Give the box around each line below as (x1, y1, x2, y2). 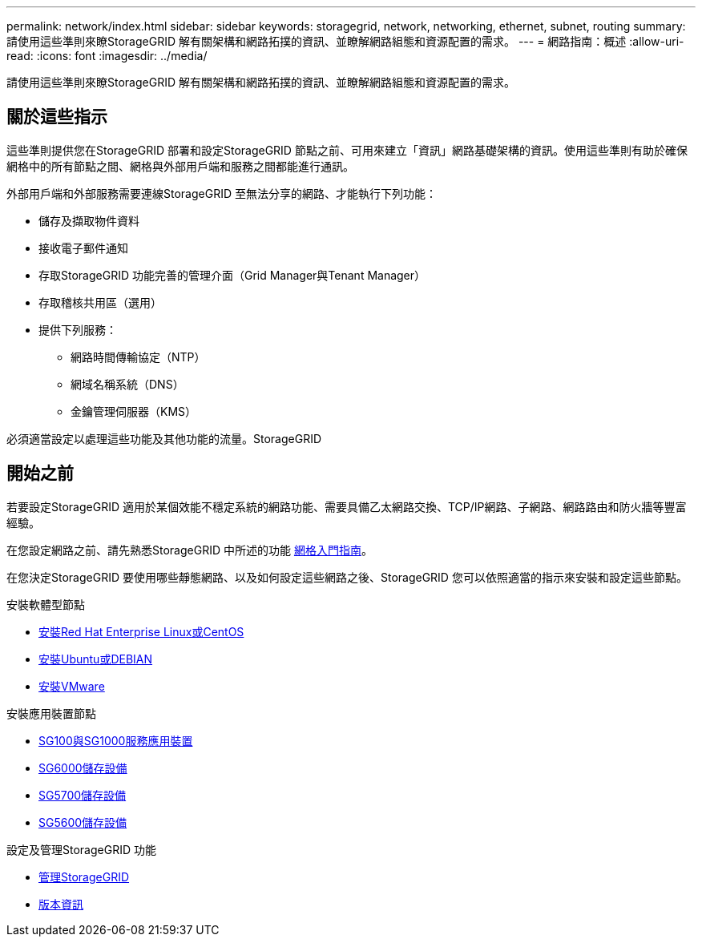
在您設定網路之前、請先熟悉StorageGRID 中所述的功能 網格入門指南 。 (6, 542, 373, 557)
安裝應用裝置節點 (6, 706, 96, 720)
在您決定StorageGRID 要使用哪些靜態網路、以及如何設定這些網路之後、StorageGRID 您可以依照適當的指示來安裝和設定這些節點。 (6, 570, 688, 584)
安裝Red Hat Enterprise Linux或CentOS (38, 624, 244, 639)
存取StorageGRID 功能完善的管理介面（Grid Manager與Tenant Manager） (38, 268, 426, 282)
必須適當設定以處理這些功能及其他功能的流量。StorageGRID (6, 431, 322, 445)
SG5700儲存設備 (38, 788, 127, 802)
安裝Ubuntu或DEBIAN (38, 651, 153, 666)
